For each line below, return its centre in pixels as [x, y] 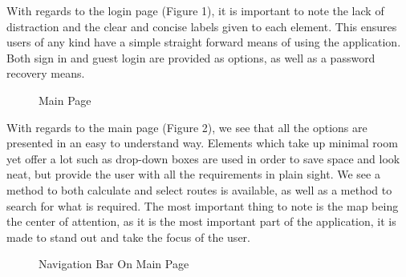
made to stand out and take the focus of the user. [128, 237]
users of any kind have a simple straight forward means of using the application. [204, 42]
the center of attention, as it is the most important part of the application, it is [201, 221]
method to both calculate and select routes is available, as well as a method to [199, 189]
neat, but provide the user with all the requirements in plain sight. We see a [193, 174]
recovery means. [46, 73]
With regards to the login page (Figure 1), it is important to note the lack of [195, 10]
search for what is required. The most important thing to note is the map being [203, 205]
